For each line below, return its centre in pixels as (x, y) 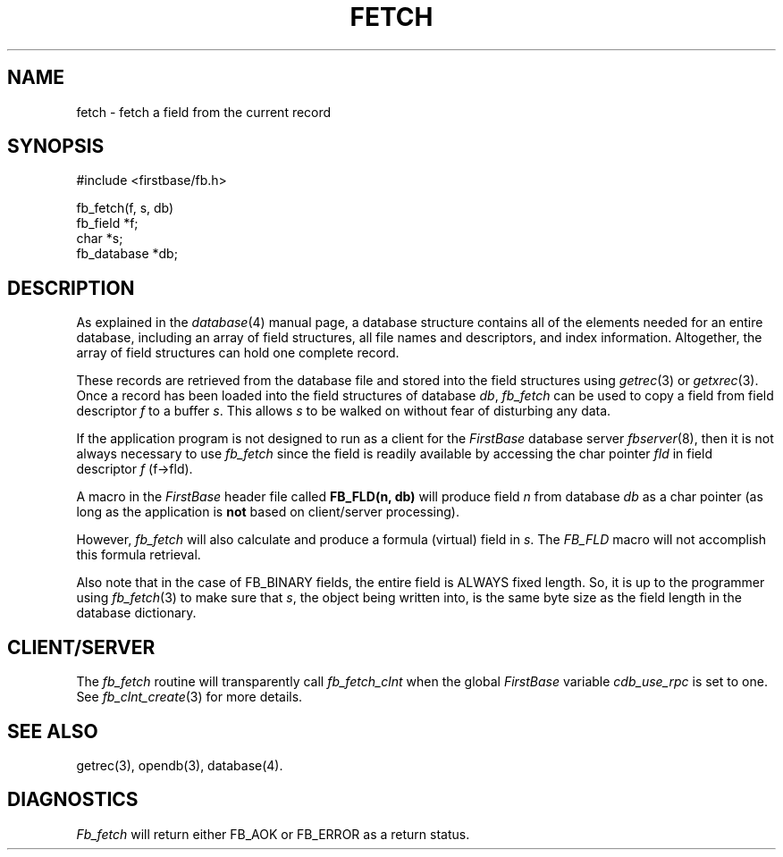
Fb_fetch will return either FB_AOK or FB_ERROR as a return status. (273, 834)
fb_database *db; (127, 254)
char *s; (100, 239)
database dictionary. (136, 613)
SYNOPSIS (56, 147)
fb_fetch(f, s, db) (125, 208)
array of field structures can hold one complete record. (238, 353)
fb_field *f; (107, 223)
